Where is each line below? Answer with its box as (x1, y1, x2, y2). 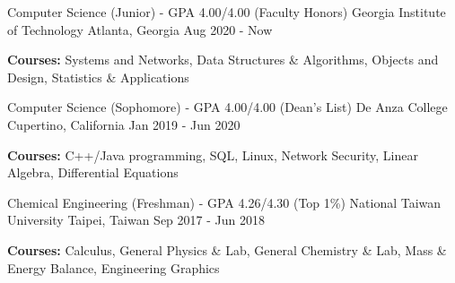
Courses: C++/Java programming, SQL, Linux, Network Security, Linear (7, 145, 418, 164)
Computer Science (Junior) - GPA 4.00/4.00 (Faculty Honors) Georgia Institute (7, 3, 446, 21)
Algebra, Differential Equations (7, 163, 179, 182)
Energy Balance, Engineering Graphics (7, 258, 220, 277)
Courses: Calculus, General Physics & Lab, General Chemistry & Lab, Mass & (7, 240, 447, 259)
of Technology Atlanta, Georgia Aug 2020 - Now (7, 20, 273, 39)
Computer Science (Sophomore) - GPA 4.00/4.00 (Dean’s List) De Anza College (7, 98, 448, 116)
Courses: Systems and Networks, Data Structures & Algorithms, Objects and (7, 50, 439, 69)
